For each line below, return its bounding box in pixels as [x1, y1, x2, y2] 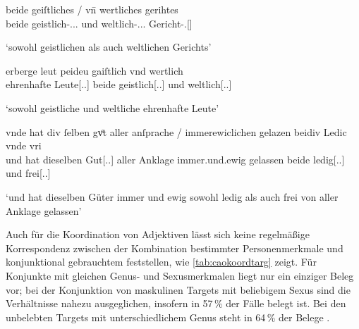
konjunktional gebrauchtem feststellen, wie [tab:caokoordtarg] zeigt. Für [6, 254, 317, 269]
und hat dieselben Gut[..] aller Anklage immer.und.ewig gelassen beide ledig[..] [6, 151, 345, 166]
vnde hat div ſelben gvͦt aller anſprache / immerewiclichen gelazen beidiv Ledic [6, 124, 347, 139]
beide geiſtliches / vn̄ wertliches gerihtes [6, 2, 178, 16]
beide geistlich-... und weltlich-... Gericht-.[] [6, 15, 193, 30]
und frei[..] [6, 166, 51, 180]
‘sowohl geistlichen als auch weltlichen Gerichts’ [6, 39, 212, 54]
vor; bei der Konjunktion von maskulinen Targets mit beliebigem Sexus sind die [6, 282, 351, 297]
